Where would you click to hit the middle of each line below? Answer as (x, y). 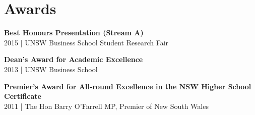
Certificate (23, 96)
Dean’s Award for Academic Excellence (74, 59)
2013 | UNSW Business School (51, 69)
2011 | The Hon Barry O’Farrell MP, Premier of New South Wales (106, 106)
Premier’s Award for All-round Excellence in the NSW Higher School (128, 86)
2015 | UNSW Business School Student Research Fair (86, 42)
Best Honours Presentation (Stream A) (74, 33)
